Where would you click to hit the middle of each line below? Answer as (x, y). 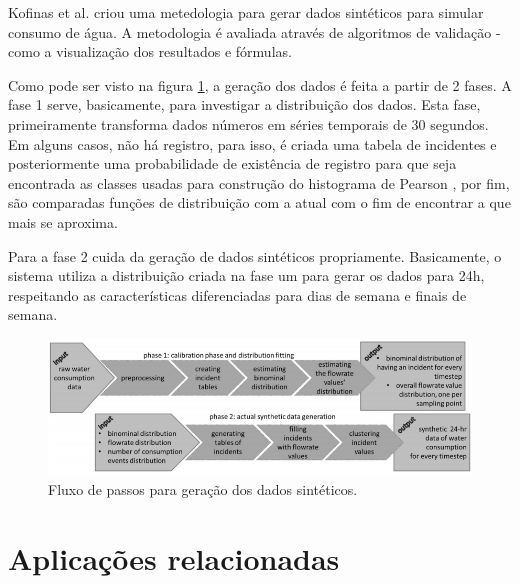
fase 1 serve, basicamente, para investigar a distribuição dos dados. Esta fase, (244, 104)
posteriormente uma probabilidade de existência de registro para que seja (232, 163)
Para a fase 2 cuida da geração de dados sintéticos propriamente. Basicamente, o (255, 255)
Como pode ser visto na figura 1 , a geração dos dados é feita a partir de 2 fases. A (260, 84)
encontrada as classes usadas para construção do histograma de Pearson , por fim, (259, 182)
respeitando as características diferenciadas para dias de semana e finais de (237, 294)
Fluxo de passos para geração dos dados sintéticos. (203, 488)
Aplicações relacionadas (174, 557)
